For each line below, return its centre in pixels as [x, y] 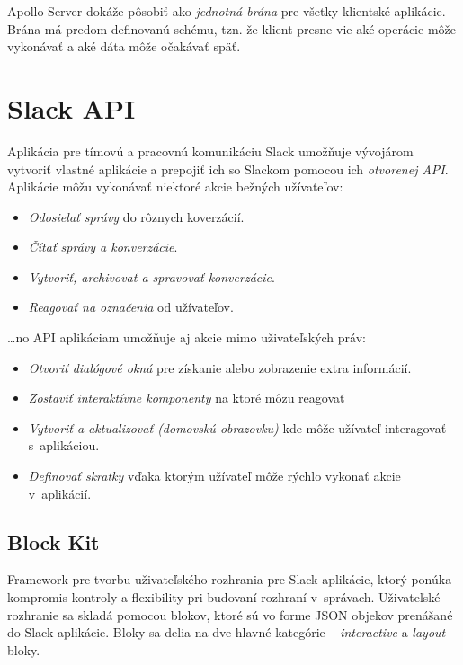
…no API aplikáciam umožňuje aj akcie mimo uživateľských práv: [187, 337]
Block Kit [53, 541]
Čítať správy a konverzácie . [103, 247]
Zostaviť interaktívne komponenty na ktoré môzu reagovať [187, 398]
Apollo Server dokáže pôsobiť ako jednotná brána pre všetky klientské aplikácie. [227, 11]
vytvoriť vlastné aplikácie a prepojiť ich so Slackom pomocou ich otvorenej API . [228, 168]
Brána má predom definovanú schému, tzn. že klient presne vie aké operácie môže [231, 28]
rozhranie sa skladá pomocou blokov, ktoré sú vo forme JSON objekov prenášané [230, 614]
